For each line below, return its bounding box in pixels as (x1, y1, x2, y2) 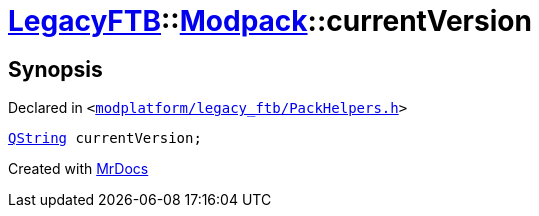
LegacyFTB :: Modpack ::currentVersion (8, 4, 532, 38)
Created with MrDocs (8, 160, 149, 178)
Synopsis (8, 56, 103, 82)
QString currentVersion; (8, 130, 202, 147)
